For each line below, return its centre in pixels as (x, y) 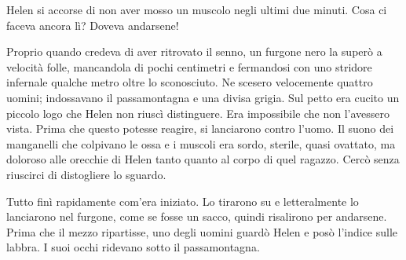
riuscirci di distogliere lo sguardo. (86, 174)
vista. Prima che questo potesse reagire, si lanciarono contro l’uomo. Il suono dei (200, 128)
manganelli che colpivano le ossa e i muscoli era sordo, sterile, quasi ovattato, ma (201, 143)
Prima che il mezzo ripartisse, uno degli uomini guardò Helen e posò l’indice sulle (202, 231)
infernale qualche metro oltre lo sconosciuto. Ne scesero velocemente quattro (190, 82)
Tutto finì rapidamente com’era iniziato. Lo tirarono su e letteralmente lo (183, 201)
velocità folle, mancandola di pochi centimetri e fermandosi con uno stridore (189, 66)
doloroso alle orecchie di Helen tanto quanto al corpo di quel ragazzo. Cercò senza (203, 159)
